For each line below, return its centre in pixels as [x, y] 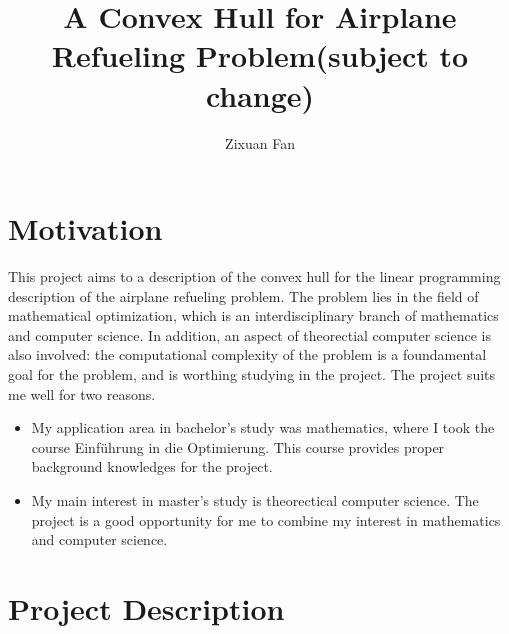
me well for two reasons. [82, 393]
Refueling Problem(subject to [260, 55]
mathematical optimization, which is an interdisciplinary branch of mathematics [253, 315]
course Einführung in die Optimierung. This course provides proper [238, 446]
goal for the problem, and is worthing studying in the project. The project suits [252, 374]
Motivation [85, 228]
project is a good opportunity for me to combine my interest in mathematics [266, 519]
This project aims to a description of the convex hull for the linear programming [254, 276]
